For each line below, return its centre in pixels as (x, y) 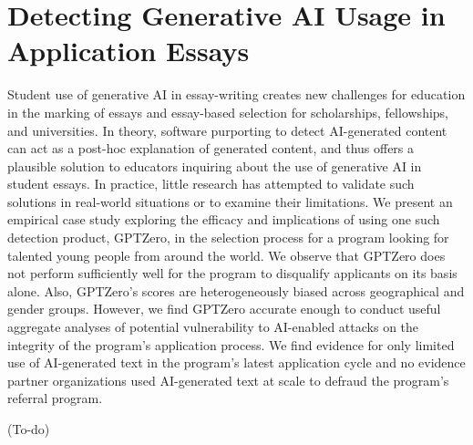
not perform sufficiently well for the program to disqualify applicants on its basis (232, 273)
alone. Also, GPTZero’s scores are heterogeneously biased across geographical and (236, 290)
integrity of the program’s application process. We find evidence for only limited (231, 344)
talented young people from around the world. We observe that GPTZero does (226, 255)
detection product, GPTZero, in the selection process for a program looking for (228, 238)
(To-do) (29, 429)
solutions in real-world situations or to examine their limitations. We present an (230, 201)
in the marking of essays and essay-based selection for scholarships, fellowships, (228, 112)
